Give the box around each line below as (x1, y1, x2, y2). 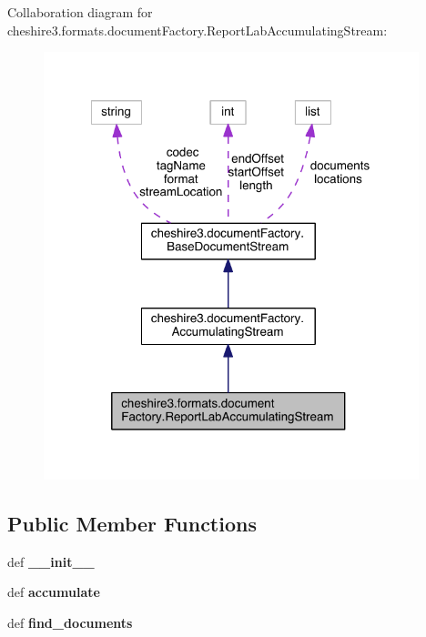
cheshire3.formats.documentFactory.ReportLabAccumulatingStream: (7, 20, 388, 39)
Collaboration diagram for (7, 3, 153, 21)
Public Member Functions (7, 509, 257, 537)
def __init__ (7, 551, 95, 571)
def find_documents (7, 612, 133, 632)
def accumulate (7, 582, 100, 602)
